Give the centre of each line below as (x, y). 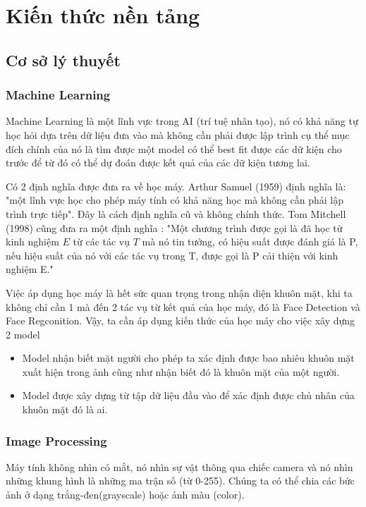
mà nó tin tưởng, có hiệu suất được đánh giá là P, (250, 242)
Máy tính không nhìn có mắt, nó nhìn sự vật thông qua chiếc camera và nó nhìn (179, 466)
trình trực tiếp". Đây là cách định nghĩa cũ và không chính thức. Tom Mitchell (176, 213)
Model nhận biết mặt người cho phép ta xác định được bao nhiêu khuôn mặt (188, 358)
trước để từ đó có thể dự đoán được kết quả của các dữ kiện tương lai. (158, 163)
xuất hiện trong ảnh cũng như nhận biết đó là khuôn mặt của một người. (181, 371)
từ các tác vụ (102, 242)
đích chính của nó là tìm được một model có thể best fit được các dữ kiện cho (174, 148)
